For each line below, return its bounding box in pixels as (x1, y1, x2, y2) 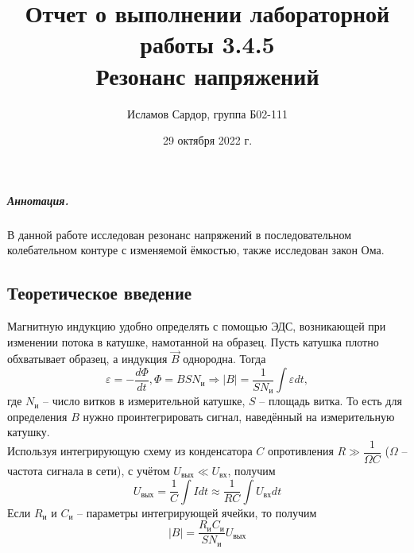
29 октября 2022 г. (162, 132, 253, 149)
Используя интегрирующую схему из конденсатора (7, 443, 253, 459)
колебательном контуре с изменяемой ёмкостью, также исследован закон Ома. (7, 242, 385, 258)
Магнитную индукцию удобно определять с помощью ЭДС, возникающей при (7, 318, 386, 335)
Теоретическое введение (7, 280, 192, 305)
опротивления (267, 443, 334, 459)
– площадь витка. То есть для (259, 393, 402, 409)
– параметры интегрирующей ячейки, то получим (77, 504, 317, 520)
